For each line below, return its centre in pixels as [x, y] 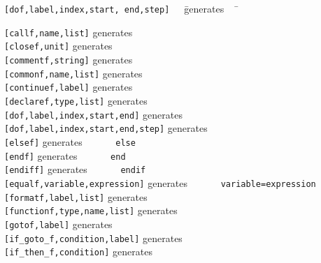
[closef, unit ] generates [58, 46]
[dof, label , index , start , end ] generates [93, 114]
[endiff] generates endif [75, 169]
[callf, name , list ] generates [69, 32]
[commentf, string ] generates [69, 59]
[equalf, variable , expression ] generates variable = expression [160, 182]
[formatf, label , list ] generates [76, 196]
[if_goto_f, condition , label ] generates [93, 238]
